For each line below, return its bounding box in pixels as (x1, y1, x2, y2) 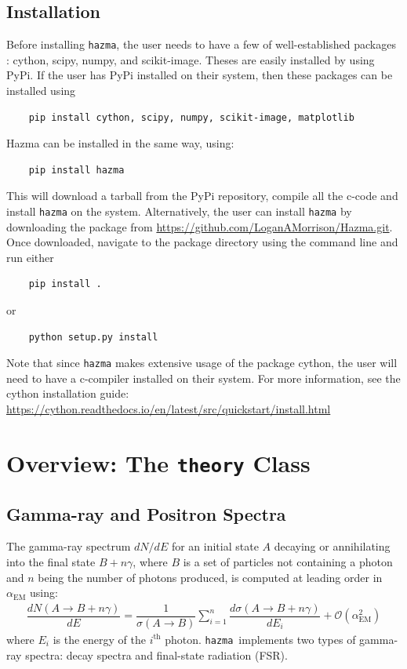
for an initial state (171, 538, 259, 554)
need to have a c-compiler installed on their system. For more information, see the (6, 369, 401, 386)
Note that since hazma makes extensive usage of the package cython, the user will (6, 354, 398, 371)
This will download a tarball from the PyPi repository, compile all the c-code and (6, 187, 398, 204)
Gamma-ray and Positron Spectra (6, 501, 286, 525)
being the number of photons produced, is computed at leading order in (38, 569, 383, 585)
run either (6, 249, 54, 265)
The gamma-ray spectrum (6, 538, 131, 554)
